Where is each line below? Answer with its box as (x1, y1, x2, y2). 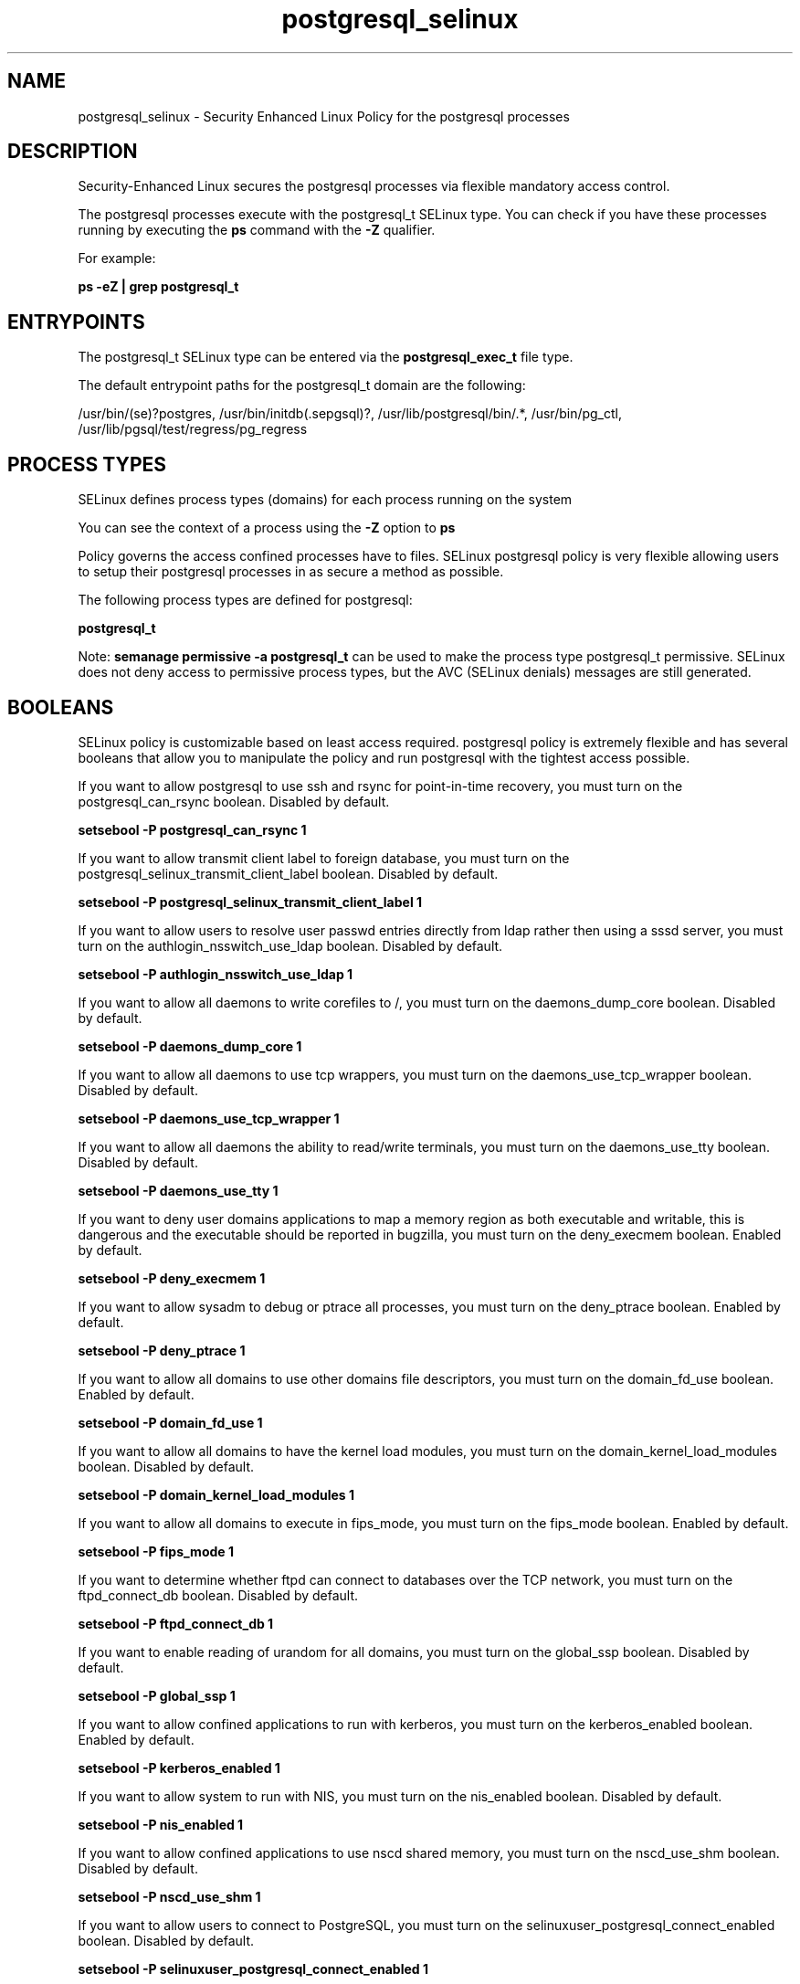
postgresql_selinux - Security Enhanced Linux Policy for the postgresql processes (78, 108, 570, 124)
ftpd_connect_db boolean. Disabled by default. (78, 1587, 359, 1603)
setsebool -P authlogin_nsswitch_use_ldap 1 (78, 966, 353, 982)
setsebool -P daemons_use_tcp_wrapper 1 (78, 1110, 340, 1126)
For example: (78, 250, 156, 267)
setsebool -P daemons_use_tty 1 (78, 1182, 279, 1198)
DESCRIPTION (7, 140, 138, 164)
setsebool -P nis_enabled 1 (78, 1816, 244, 1832)
